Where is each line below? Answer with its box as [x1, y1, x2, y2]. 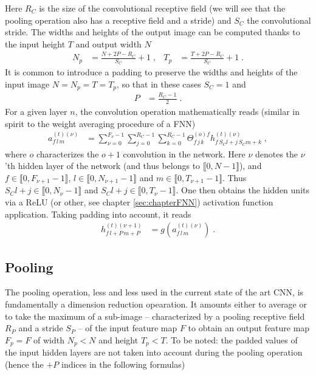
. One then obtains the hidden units [176, 184, 309, 196]
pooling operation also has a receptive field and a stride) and [5, 13, 232, 26]
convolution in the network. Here [123, 147, 246, 160]
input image [5, 77, 50, 90]
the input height [5, 37, 66, 50]
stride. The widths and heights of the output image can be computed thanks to [5, 26, 300, 38]
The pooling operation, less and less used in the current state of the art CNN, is [5, 286, 304, 298]
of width [33, 333, 65, 346]
